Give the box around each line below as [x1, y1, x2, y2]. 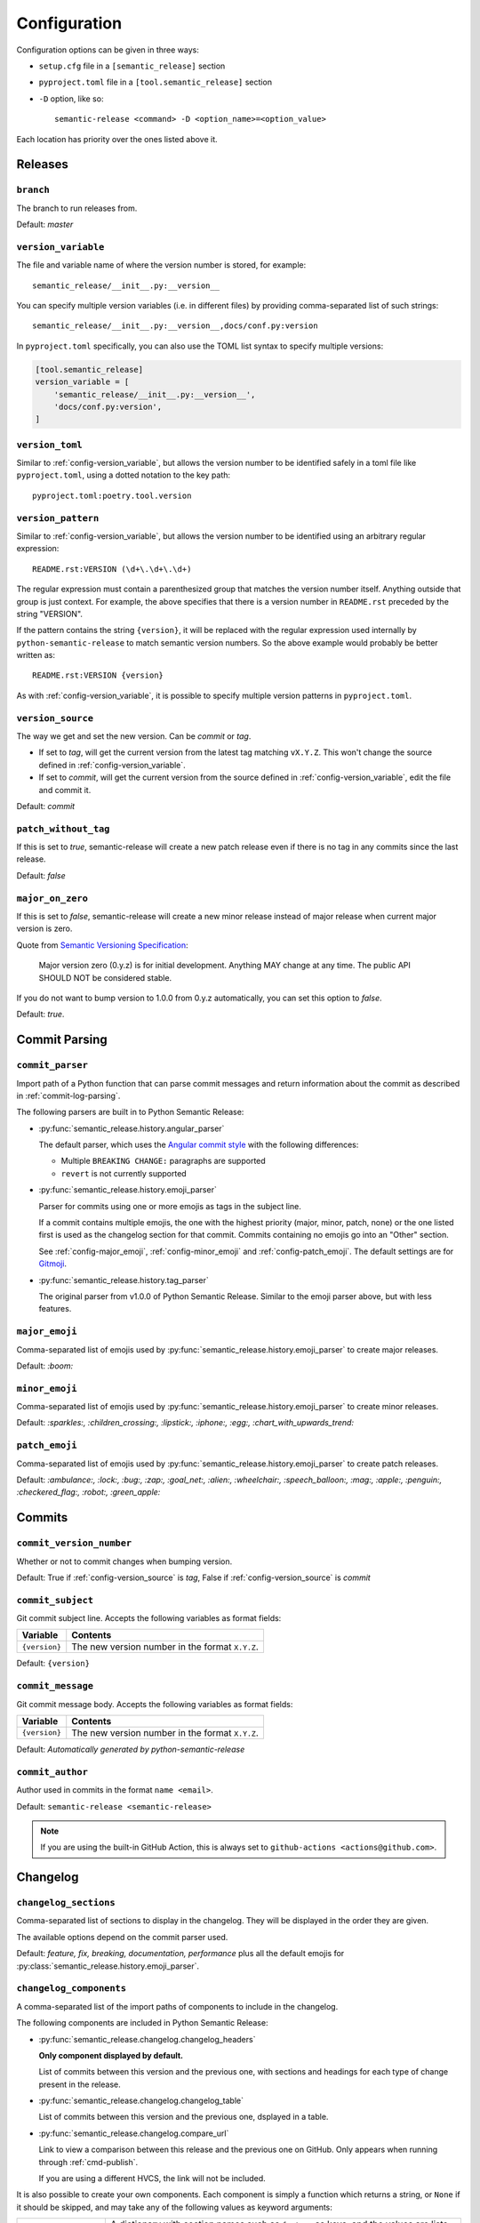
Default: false [16, 870, 66, 880]
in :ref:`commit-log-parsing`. [16, 1090, 121, 1101]
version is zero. [16, 923, 73, 934]
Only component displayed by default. [38, 2050, 184, 2060]
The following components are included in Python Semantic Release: [16, 2018, 268, 2028]
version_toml [16, 438, 84, 451]
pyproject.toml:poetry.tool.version [32, 490, 192, 501]
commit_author [16, 1766, 89, 1778]
